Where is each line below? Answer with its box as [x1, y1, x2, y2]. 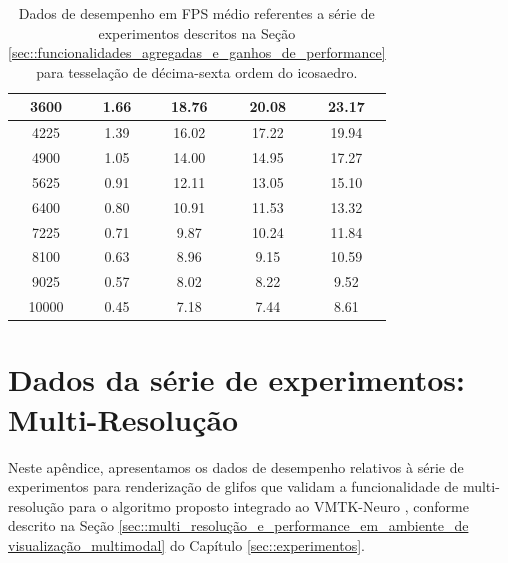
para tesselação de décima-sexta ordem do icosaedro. [36, 61, 358, 82]
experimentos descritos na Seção [98, 22, 296, 43]
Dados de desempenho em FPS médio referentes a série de [18, 3, 375, 23]
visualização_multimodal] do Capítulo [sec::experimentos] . [8, 534, 365, 555]
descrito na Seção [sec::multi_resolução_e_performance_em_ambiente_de [8, 515, 469, 536]
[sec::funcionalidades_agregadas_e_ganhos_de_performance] [8, 42, 386, 63]
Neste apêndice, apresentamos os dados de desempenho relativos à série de [8, 456, 464, 477]
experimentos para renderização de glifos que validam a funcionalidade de [8, 476, 459, 497]
